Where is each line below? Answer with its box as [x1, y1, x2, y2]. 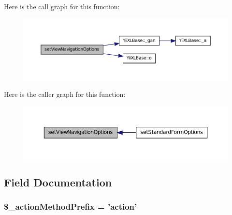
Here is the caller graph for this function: [4, 89, 126, 99]
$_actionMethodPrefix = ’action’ [4, 200, 137, 212]
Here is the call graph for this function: [4, 1, 120, 11]
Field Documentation [4, 175, 112, 190]
